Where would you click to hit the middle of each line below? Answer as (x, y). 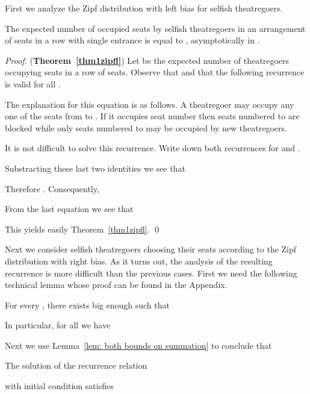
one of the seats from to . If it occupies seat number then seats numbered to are (152, 116)
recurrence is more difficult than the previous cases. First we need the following (151, 273)
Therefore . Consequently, (52, 188)
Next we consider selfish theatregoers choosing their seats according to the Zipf (151, 249)
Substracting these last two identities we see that (95, 168)
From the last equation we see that (69, 209)
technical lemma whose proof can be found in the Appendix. (116, 285)
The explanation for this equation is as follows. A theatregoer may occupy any (150, 104)
